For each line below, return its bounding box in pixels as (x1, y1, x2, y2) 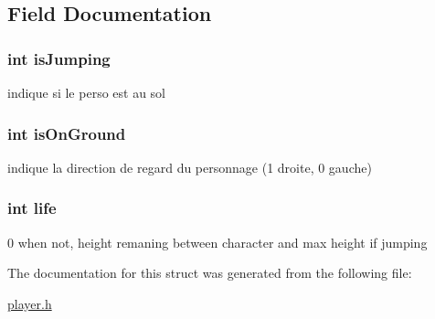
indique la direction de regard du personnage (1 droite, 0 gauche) (7, 157, 372, 176)
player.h (7, 293, 52, 313)
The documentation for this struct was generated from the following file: (7, 263, 412, 282)
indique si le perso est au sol (7, 83, 165, 101)
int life (7, 197, 57, 219)
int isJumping (7, 47, 111, 69)
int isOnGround (7, 122, 126, 144)
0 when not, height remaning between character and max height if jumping (7, 232, 428, 251)
